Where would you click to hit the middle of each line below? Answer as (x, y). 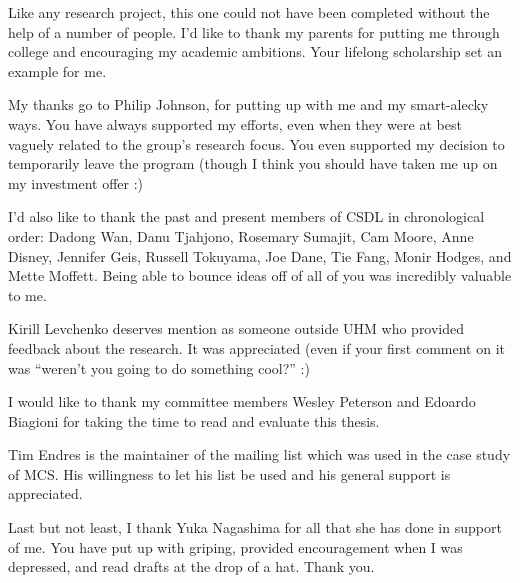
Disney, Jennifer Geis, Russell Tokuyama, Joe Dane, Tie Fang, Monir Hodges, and (260, 255)
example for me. (57, 70)
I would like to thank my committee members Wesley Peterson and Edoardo (242, 401)
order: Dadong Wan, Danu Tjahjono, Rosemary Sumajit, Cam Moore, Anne (241, 235)
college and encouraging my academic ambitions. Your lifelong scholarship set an (255, 51)
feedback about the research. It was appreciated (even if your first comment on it (256, 347)
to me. (27, 294)
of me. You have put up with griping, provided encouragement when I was (235, 546)
